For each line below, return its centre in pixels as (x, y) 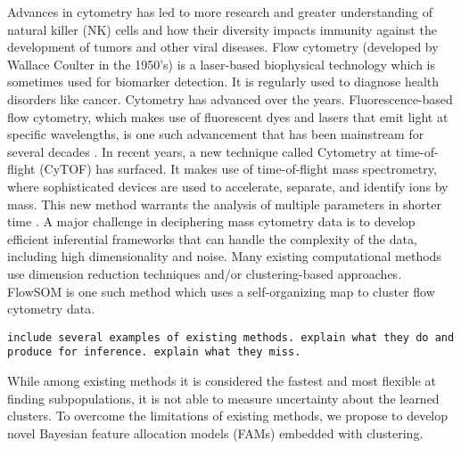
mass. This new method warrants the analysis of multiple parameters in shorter (224, 204)
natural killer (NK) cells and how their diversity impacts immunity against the (222, 29)
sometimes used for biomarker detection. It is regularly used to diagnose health (223, 82)
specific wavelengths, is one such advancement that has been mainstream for (216, 134)
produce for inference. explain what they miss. (154, 352)
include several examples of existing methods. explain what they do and (231, 337)
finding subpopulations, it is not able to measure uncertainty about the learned (223, 398)
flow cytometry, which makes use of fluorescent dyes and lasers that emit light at (228, 116)
